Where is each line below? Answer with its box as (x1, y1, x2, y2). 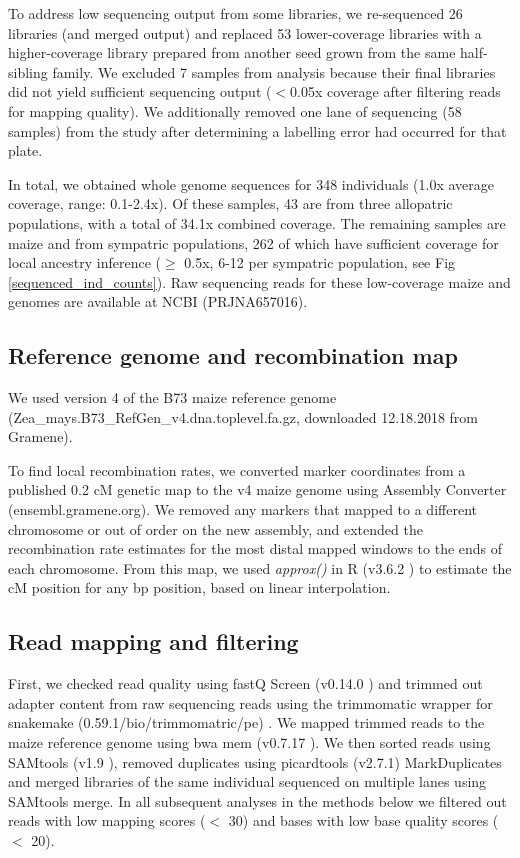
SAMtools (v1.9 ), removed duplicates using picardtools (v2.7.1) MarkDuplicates (8, 751, 502, 772)
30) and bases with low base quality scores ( (228, 810, 499, 831)
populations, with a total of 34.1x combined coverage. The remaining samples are (8, 212, 506, 233)
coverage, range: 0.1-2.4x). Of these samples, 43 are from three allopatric (8, 193, 453, 214)
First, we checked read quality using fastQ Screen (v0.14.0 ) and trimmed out (8, 673, 483, 694)
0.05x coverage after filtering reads (290, 81, 501, 102)
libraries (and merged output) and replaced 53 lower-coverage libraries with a (8, 22, 482, 43)
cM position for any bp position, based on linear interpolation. (8, 577, 391, 598)
